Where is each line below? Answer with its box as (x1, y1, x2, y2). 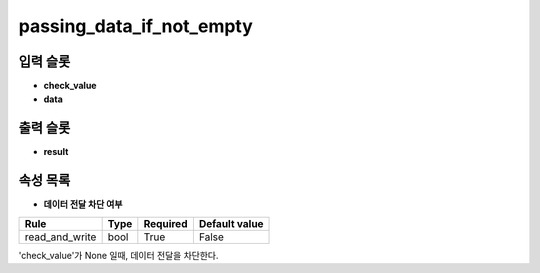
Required (143, 216, 188, 230)
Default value (198, 216, 264, 230)
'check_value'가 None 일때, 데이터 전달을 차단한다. (18, 249, 219, 261)
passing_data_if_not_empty (18, 15, 254, 37)
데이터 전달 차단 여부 (43, 198, 123, 210)
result (43, 146, 69, 158)
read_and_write (24, 230, 97, 244)
